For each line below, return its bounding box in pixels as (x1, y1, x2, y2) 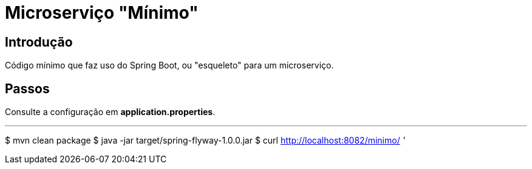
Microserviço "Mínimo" (5, 2, 199, 23)
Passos (5, 81, 50, 96)
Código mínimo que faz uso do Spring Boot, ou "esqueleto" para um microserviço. (5, 60, 334, 71)
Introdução (5, 34, 73, 50)
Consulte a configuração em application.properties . (5, 107, 216, 118)
